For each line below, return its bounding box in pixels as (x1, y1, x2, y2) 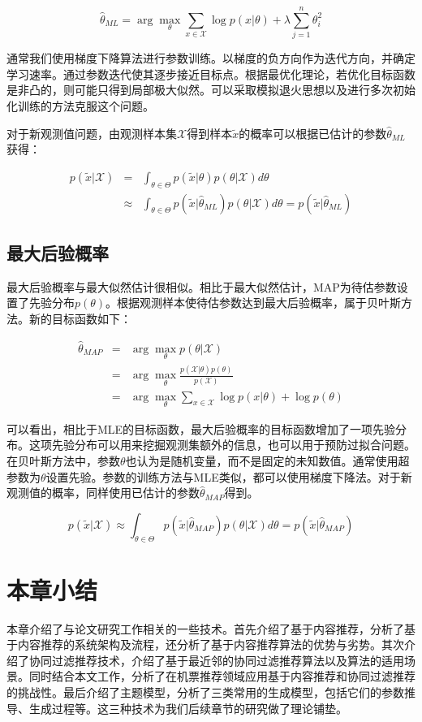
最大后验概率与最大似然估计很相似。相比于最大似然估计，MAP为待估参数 (6, 278, 397, 295)
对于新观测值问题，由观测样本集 (6, 124, 177, 141)
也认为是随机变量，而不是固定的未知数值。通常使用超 (125, 452, 410, 469)
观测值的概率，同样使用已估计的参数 (6, 484, 200, 501)
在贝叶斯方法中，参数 (6, 452, 120, 469)
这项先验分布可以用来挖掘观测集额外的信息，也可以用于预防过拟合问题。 (28, 436, 416, 453)
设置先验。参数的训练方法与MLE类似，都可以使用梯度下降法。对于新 (45, 468, 412, 485)
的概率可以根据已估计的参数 (239, 124, 387, 141)
